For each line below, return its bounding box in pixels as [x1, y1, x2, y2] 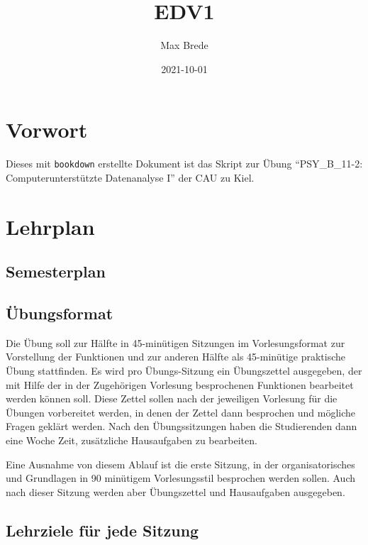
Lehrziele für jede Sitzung [6, 519, 199, 541]
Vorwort [6, 115, 88, 144]
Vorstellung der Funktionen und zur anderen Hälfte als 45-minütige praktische [6, 349, 346, 364]
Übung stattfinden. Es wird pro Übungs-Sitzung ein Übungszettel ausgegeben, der [6, 363, 362, 378]
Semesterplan [6, 260, 106, 282]
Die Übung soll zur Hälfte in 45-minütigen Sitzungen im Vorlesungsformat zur [6, 335, 345, 350]
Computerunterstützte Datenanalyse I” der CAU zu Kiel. [6, 170, 255, 185]
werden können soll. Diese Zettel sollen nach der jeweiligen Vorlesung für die [6, 391, 338, 406]
